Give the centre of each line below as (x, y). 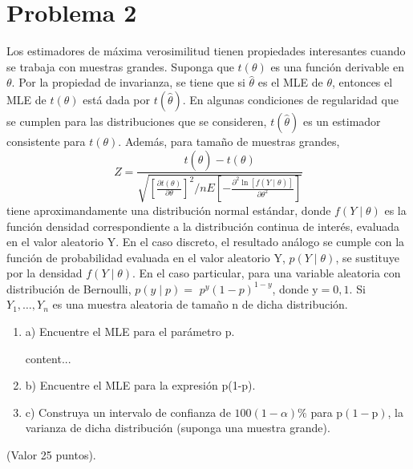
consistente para (46, 141)
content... (48, 358)
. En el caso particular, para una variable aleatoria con (267, 273)
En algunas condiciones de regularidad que (294, 99)
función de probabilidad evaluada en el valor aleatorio (138, 257)
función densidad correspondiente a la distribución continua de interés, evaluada (203, 226)
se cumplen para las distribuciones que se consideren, (137, 121)
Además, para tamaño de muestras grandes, (232, 141)
